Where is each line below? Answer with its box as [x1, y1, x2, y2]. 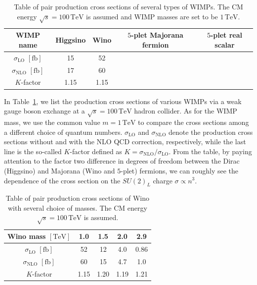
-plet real [210, 30, 242, 40]
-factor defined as [70, 146, 122, 156]
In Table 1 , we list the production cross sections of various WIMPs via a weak [4, 96, 242, 106]
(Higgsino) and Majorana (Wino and [4, 165, 115, 175]
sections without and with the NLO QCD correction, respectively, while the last [4, 136, 246, 147]
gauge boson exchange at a [4, 106, 85, 116]
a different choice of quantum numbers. [4, 126, 123, 137]
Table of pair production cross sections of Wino [5, 193, 150, 203]
